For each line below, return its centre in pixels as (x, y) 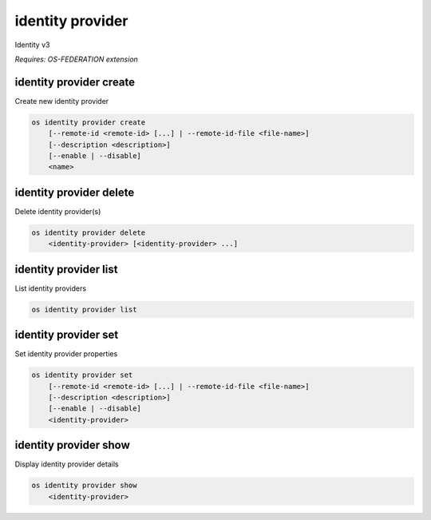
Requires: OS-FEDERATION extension (77, 59)
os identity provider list (84, 309)
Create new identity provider (62, 101)
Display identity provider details (67, 464)
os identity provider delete (89, 232)
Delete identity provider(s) (58, 211)
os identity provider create (89, 122)
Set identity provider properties (66, 354)
